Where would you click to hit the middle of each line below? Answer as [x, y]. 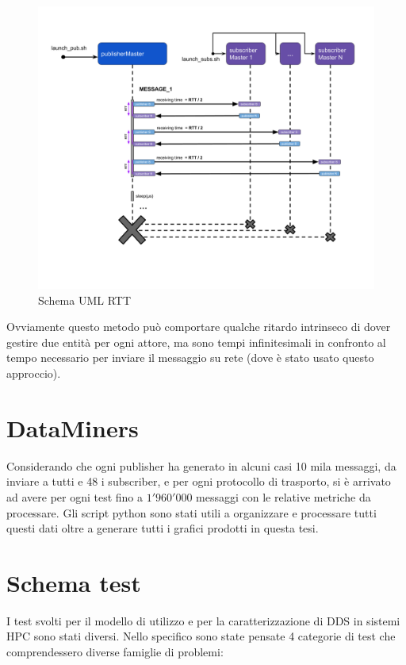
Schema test [74, 582]
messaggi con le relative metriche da [283, 496]
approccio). [34, 373]
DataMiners [73, 427]
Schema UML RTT [85, 300]
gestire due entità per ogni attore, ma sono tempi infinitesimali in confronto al [196, 342]
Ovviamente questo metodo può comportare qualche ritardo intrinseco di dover [199, 327]
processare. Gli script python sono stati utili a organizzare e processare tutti [192, 512]
